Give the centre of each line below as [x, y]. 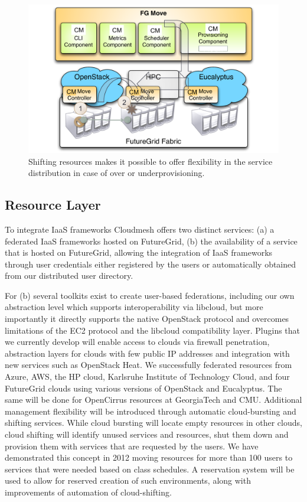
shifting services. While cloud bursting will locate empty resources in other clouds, [153, 423]
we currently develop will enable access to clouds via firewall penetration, [137, 342]
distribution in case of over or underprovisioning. [117, 173]
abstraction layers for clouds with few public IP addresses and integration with [147, 353]
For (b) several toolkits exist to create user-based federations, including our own [150, 295]
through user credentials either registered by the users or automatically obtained [151, 264]
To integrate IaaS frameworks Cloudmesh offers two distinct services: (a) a [140, 229]
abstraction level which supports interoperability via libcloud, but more [134, 307]
